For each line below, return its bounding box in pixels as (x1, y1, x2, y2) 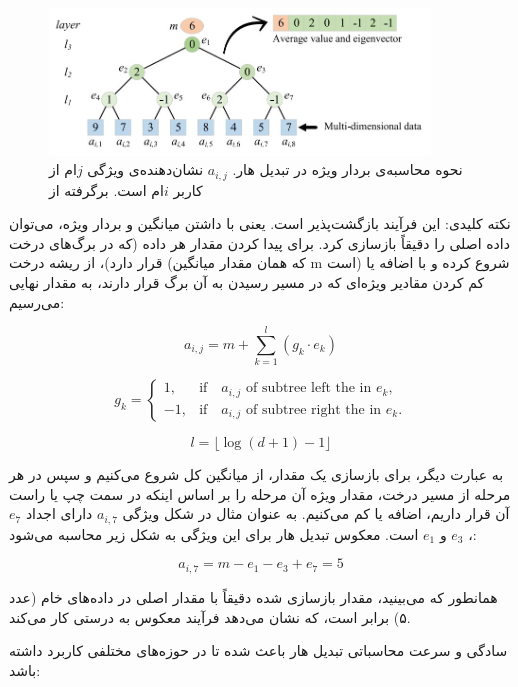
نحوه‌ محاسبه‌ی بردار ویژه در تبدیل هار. (232, 159, 463, 180)
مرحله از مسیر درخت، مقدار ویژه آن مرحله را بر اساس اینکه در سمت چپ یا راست (9, 483, 511, 504)
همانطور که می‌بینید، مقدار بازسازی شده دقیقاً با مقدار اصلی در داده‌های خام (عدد (9, 586, 498, 607)
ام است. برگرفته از (49, 179, 164, 200)
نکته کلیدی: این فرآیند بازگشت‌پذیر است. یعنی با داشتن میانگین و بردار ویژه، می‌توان (9, 213, 511, 234)
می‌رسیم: (9, 291, 65, 312)
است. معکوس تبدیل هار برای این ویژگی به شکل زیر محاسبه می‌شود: (9, 523, 477, 544)
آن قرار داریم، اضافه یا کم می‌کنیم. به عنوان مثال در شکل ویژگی (122, 503, 510, 524)
